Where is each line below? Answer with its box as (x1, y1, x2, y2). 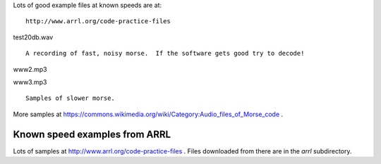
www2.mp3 (13, 65, 47, 73)
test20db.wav (13, 32, 54, 42)
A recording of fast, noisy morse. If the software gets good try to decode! (25, 49, 305, 58)
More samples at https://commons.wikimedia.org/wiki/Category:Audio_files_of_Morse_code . (13, 110, 284, 118)
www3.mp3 (13, 77, 47, 86)
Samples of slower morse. (25, 94, 116, 102)
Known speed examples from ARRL (13, 128, 171, 140)
